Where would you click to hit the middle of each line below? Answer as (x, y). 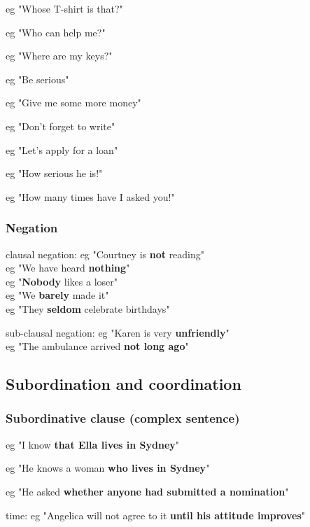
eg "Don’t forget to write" (61, 126)
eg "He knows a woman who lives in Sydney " (108, 468)
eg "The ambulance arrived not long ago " (97, 346)
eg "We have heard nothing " (68, 268)
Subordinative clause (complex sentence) (123, 418)
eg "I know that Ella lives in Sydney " (93, 444)
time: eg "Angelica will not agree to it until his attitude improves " (155, 515)
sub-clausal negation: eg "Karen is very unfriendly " (118, 332)
